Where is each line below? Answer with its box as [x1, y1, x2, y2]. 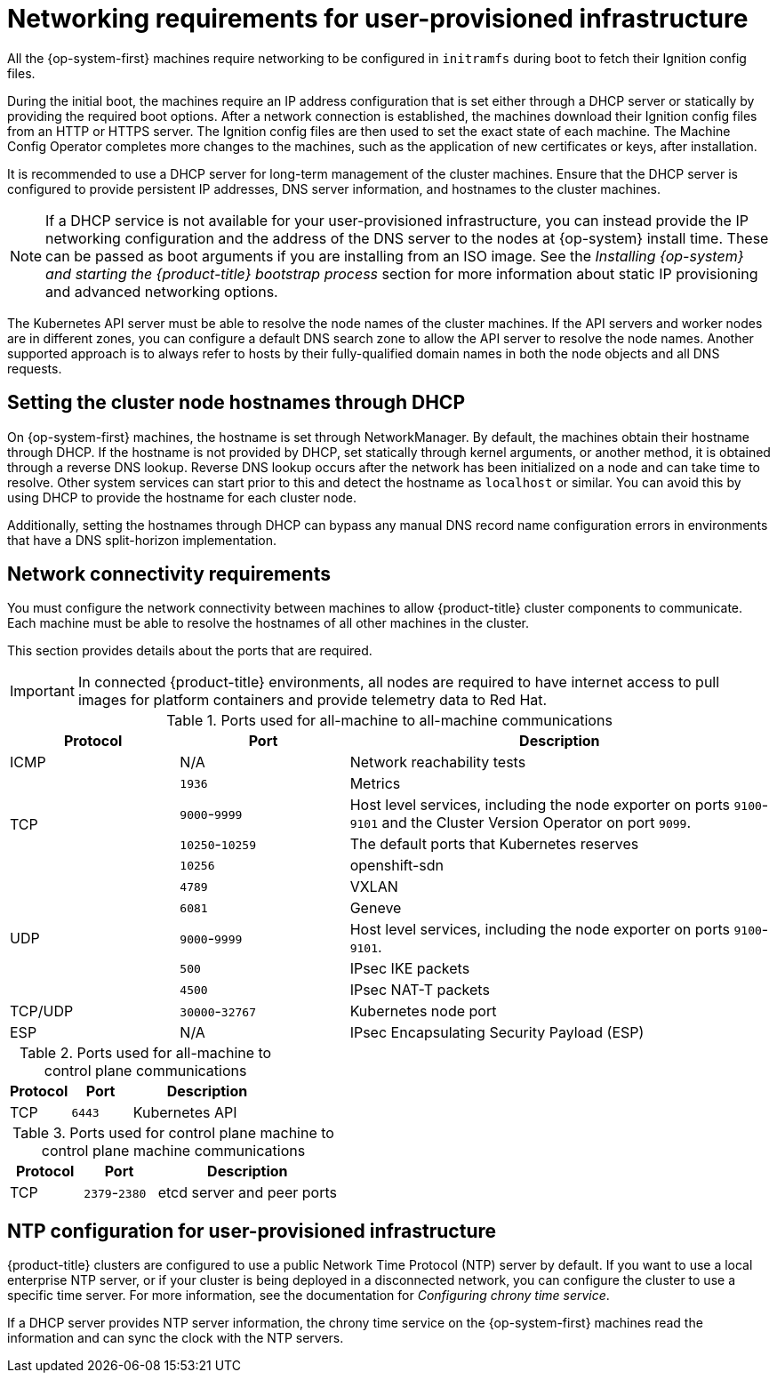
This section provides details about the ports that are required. [7, 643, 372, 659]
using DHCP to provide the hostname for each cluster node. [7, 489, 357, 505]
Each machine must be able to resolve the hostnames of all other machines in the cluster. [7, 615, 530, 631]
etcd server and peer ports [157, 1183, 337, 1202]
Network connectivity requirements [7, 563, 331, 586]
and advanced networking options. [45, 282, 278, 301]
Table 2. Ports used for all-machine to [20, 1044, 272, 1063]
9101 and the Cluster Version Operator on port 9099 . [349, 814, 691, 832]
